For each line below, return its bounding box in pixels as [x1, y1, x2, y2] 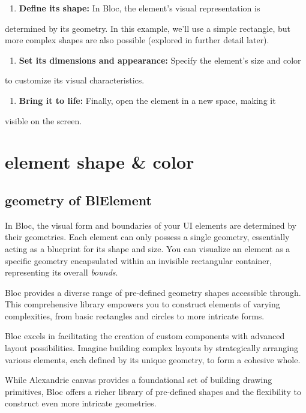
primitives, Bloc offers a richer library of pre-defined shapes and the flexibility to [5, 385, 301, 397]
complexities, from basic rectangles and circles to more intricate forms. [5, 309, 265, 322]
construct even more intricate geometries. [5, 397, 157, 409]
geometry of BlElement [5, 190, 152, 209]
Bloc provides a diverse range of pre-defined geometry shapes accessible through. [5, 286, 301, 298]
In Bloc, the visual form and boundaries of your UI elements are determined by [5, 219, 296, 231]
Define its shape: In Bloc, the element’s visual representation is [19, 2, 260, 14]
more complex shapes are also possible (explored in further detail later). [5, 34, 269, 46]
